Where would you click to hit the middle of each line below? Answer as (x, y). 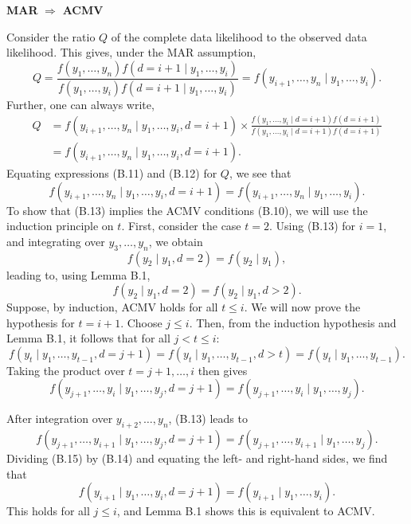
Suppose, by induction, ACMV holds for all (112, 307)
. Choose (141, 322)
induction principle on (60, 226)
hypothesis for (41, 322)
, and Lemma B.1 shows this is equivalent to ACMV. (246, 511)
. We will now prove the (302, 307)
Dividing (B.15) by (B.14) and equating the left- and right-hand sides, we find (197, 458)
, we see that (260, 172)
